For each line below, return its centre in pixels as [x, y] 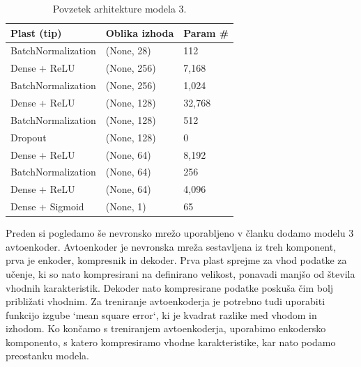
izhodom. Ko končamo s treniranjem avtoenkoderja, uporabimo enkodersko [166, 328]
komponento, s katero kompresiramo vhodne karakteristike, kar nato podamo [171, 342]
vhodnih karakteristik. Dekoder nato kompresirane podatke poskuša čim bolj [170, 287]
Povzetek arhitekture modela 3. [120, 8]
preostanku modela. [47, 356]
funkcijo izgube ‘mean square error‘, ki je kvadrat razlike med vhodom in [161, 314]
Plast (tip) [36, 32]
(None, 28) [128, 50]
